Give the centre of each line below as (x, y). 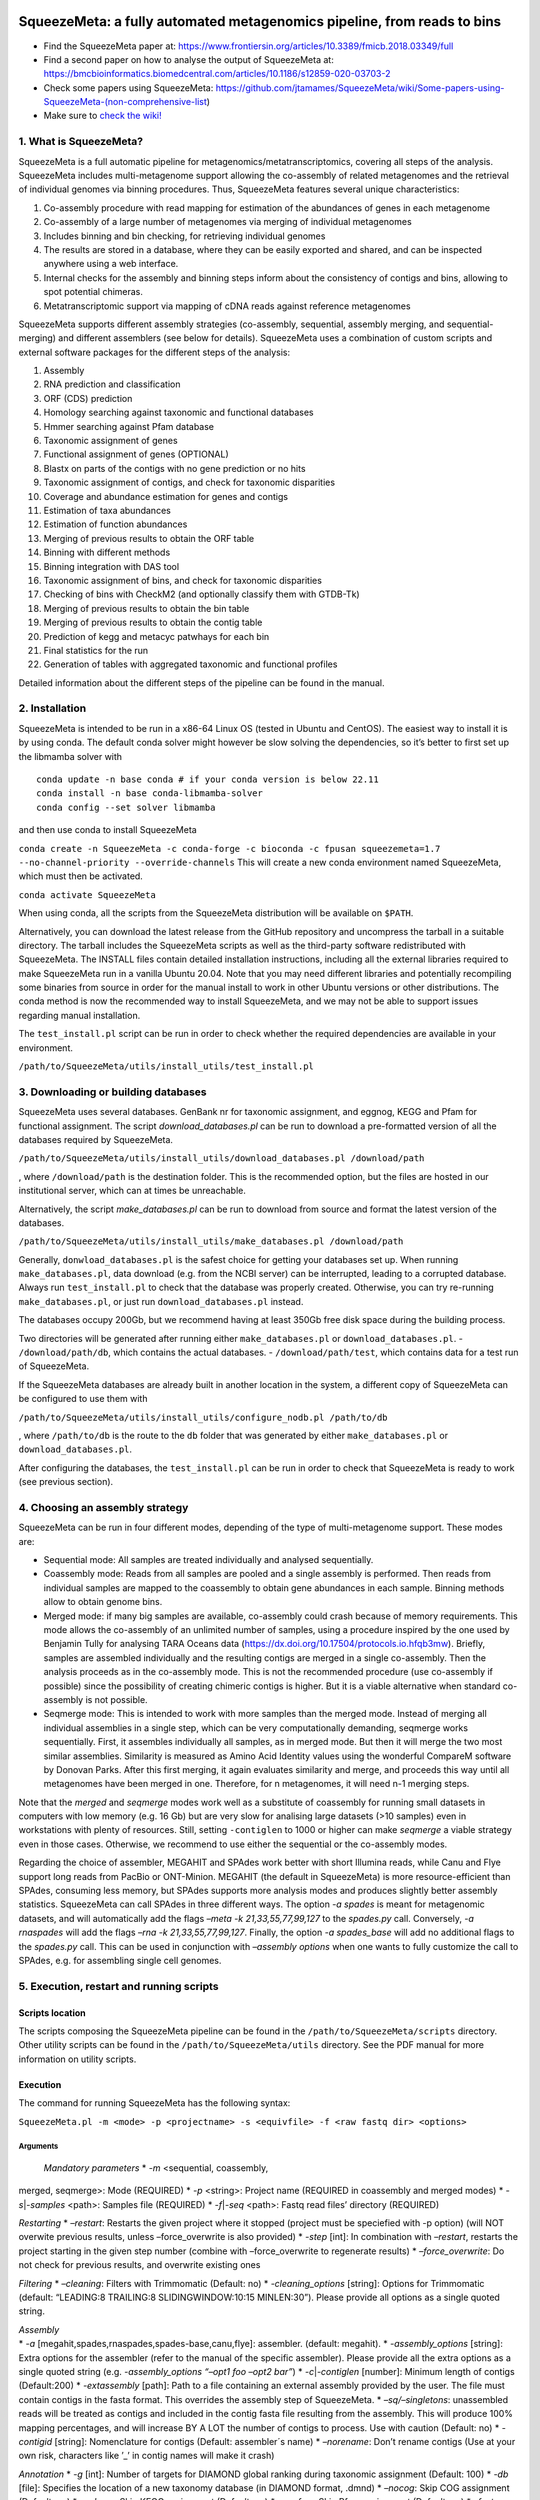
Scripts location (52, 2012)
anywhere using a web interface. (111, 264)
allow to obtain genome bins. (103, 1602)
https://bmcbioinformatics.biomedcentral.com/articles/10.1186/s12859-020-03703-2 (217, 74)
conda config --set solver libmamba (126, 807)
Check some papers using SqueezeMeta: (128, 87)
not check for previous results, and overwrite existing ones (139, 2265)
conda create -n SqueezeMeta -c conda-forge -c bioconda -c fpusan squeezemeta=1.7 (229, 848)
